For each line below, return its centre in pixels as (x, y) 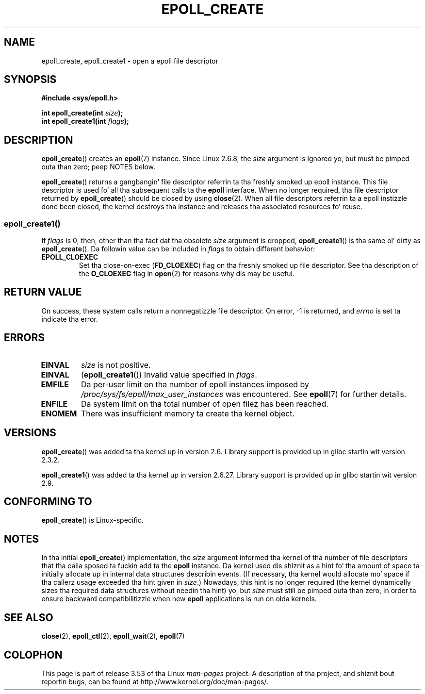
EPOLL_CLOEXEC (70, 257)
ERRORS (25, 338)
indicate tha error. (70, 319)
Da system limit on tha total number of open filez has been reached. (204, 404)
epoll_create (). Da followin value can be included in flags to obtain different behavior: (178, 249)
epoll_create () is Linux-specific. (92, 520)
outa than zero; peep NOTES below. (98, 167)
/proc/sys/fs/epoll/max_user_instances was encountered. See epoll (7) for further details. (244, 394)
